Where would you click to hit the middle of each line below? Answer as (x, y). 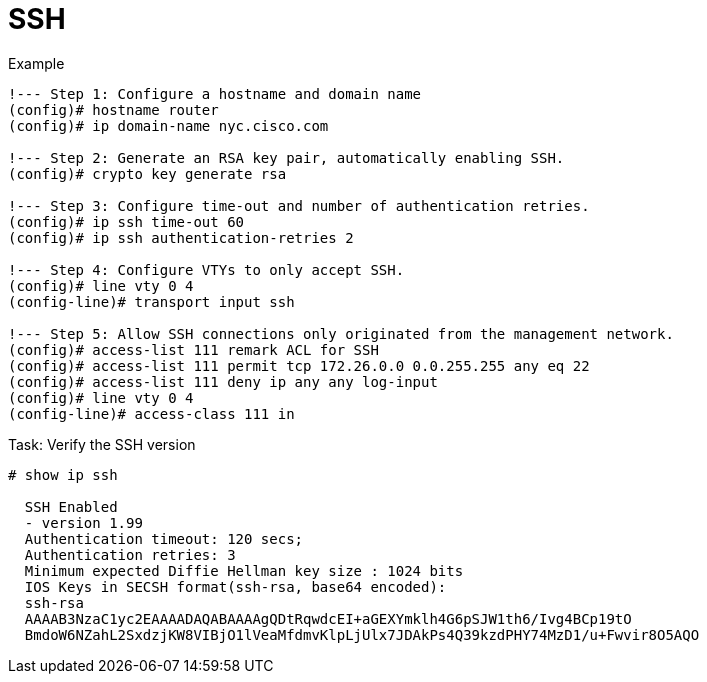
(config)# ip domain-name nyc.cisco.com (168, 125)
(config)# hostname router (113, 109)
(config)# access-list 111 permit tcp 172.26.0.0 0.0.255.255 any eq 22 (299, 365)
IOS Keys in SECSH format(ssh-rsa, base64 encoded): (235, 586)
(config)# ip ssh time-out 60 (126, 221)
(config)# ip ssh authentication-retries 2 (181, 237)
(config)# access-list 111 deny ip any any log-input (223, 381)
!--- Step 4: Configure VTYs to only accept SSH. (206, 269)
